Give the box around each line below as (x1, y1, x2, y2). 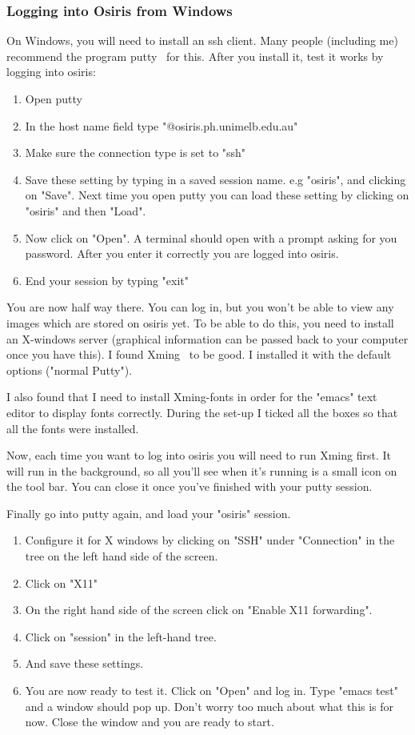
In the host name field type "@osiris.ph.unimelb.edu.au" (25, 117, 298, 134)
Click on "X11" (25, 574, 98, 591)
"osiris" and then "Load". (25, 202, 146, 219)
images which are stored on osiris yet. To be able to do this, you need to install (6, 314, 394, 331)
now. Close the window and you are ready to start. (25, 713, 274, 730)
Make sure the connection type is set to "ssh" (25, 144, 246, 161)
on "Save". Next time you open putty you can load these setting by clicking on (25, 187, 409, 203)
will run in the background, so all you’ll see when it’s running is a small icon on (6, 462, 397, 479)
